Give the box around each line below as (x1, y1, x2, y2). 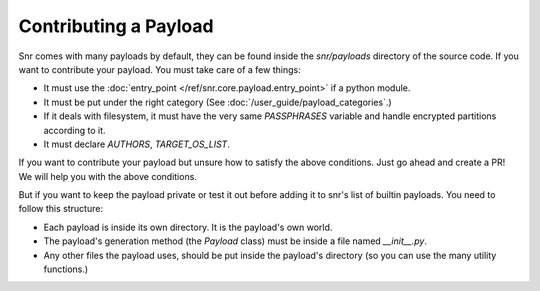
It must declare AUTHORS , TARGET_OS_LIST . (43, 138, 230, 150)
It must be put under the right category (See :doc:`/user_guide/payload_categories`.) (43, 96, 392, 108)
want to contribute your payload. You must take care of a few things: (18, 63, 301, 75)
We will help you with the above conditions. (18, 170, 197, 182)
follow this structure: (18, 203, 104, 215)
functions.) (43, 263, 89, 275)
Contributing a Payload (18, 15, 214, 37)
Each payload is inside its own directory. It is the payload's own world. (43, 221, 333, 233)
